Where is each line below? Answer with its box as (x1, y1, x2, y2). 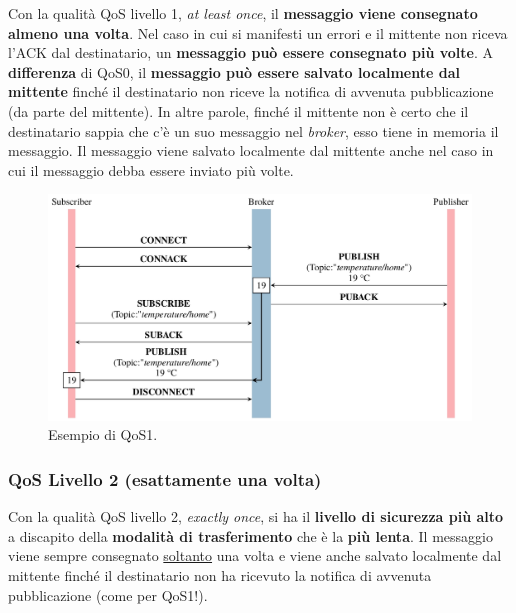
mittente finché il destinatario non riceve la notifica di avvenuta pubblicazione (8, 81, 494, 102)
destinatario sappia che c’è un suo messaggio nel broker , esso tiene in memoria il (8, 120, 499, 141)
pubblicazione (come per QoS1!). (8, 584, 208, 605)
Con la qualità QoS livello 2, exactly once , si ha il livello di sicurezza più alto (8, 506, 504, 527)
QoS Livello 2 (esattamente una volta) (8, 466, 322, 491)
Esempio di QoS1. (48, 424, 158, 445)
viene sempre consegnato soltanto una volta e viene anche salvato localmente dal (8, 545, 502, 566)
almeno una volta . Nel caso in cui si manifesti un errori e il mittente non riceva (8, 22, 508, 43)
